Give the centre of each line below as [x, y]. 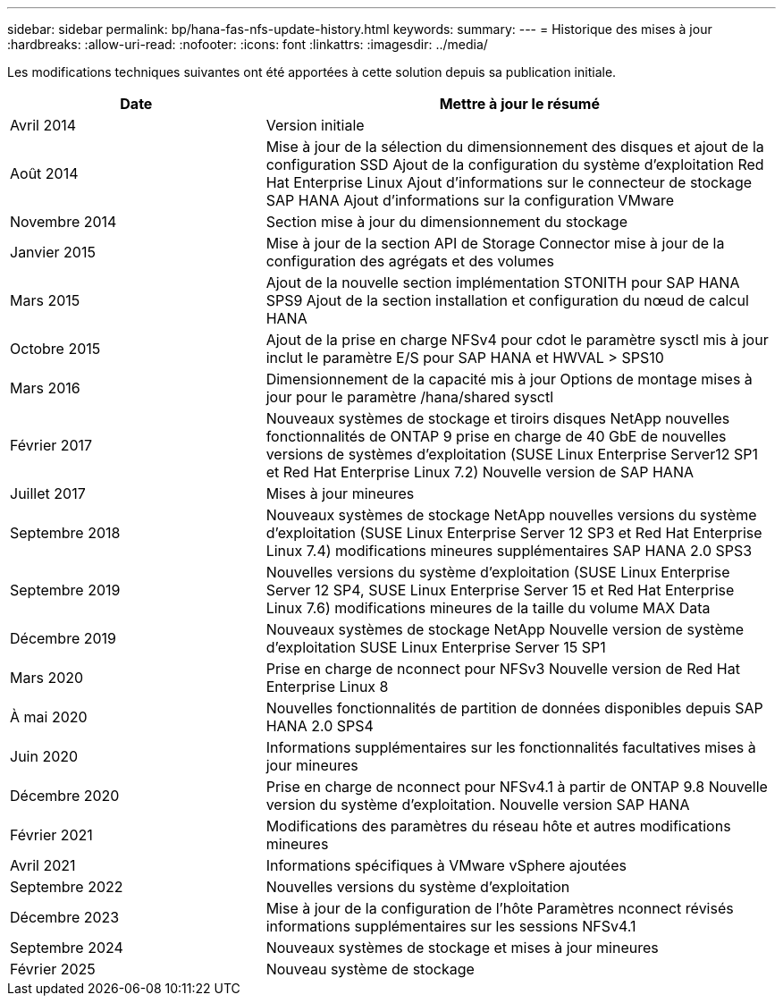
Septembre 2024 [67, 948]
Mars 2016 [45, 388]
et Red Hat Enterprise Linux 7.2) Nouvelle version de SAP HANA [480, 472]
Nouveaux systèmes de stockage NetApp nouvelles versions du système [511, 515]
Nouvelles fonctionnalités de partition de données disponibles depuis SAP [514, 708]
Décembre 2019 [63, 638]
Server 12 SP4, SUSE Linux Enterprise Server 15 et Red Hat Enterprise [500, 590]
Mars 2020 [47, 678]
